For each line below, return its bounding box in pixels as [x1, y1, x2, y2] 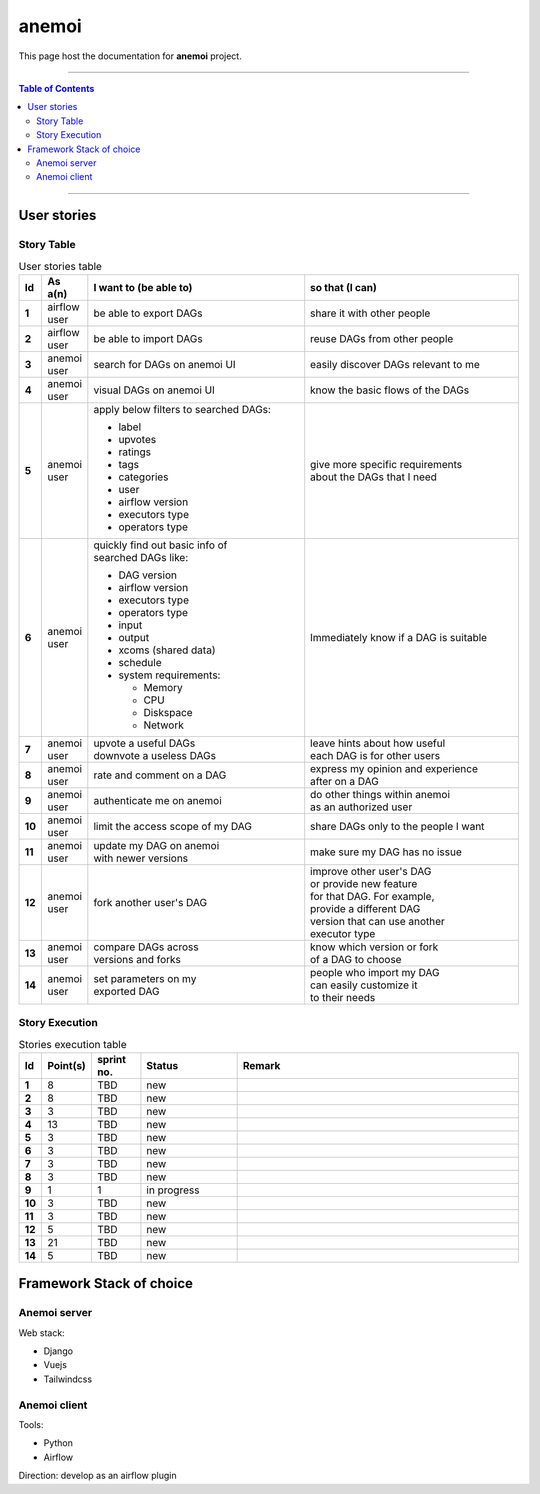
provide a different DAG [310, 901, 421, 915]
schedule [118, 655, 162, 669]
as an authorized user [310, 800, 413, 814]
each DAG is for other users [310, 748, 440, 762]
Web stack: [18, 1326, 65, 1339]
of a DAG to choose [310, 952, 402, 966]
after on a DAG [310, 774, 380, 788]
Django [43, 1345, 74, 1357]
